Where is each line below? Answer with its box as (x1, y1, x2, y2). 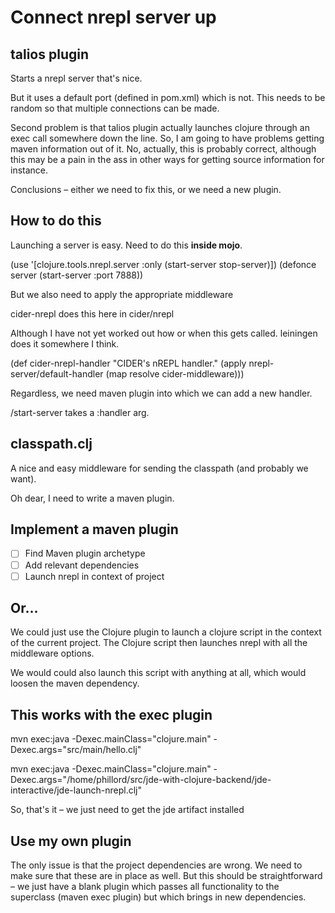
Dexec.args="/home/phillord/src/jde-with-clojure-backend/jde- (10, 774, 272, 786)
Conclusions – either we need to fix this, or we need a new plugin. (10, 184, 282, 195)
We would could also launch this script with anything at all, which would (10, 667, 307, 679)
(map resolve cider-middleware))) (105, 367, 245, 380)
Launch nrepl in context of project (24, 570, 165, 582)
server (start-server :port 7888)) (10, 269, 144, 281)
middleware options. (10, 647, 95, 660)
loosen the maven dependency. (10, 677, 140, 690)
